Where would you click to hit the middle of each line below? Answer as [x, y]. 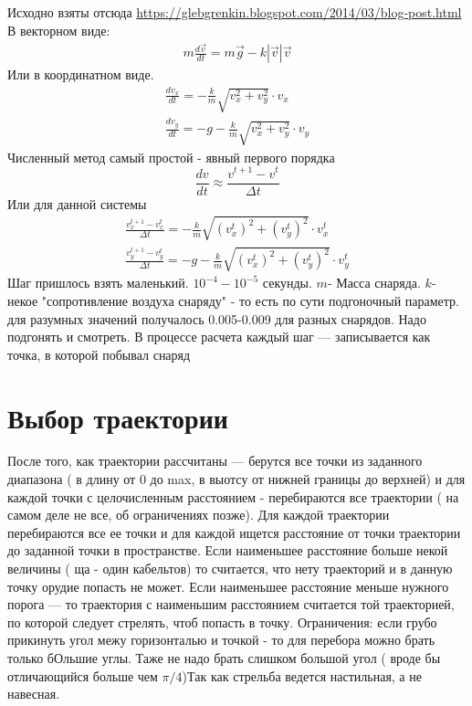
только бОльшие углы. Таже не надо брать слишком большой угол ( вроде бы [224, 657]
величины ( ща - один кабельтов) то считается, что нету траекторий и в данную [230, 568]
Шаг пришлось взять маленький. [98, 283]
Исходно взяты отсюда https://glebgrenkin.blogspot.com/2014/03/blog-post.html [235, 12]
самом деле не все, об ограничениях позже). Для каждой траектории [199, 515]
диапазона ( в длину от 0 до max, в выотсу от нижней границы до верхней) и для [236, 479]
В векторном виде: [59, 30]
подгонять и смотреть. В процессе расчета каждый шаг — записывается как [219, 337]
